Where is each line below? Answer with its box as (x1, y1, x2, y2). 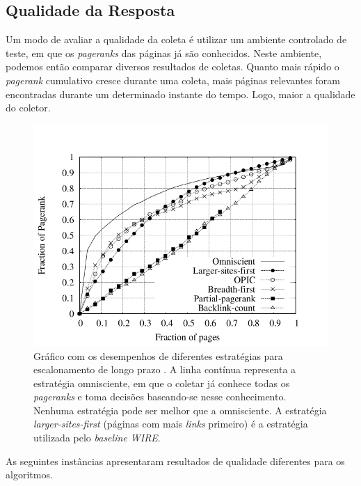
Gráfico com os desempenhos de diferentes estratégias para (33, 348, 283, 363)
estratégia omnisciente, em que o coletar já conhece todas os (33, 375, 290, 390)
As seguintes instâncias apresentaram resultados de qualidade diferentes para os (6, 453, 345, 468)
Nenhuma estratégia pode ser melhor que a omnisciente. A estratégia (33, 402, 327, 417)
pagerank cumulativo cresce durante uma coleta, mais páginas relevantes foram (6, 72, 340, 87)
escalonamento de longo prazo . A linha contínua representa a (33, 362, 296, 377)
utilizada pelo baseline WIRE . (33, 430, 161, 445)
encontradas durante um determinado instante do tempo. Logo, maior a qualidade (6, 86, 355, 101)
